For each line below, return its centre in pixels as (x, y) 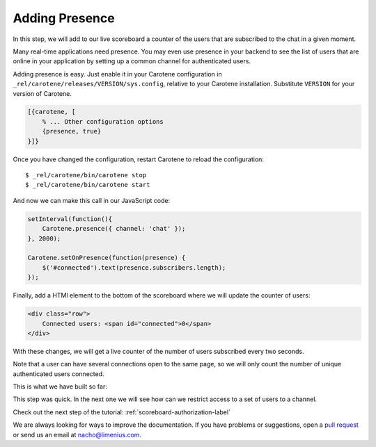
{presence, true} (72, 131)
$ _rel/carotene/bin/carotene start (88, 185)
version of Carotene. (42, 93)
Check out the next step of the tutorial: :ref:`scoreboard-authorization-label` (122, 412)
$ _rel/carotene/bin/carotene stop (86, 175)
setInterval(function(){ (70, 219)
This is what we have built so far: (60, 387)
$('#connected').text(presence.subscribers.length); (134, 267)
